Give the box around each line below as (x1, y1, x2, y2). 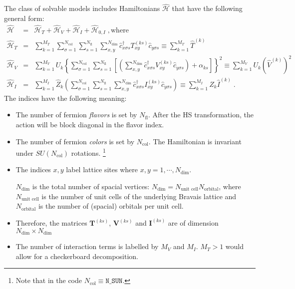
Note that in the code (15, 275, 82, 286)
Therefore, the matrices (15, 218, 87, 228)
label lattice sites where (66, 164, 138, 175)
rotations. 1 (71, 146, 106, 158)
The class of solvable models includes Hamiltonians (4, 3, 160, 13)
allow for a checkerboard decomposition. (15, 251, 138, 261)
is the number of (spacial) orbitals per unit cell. (38, 201, 184, 211)
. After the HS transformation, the (148, 109, 254, 120)
